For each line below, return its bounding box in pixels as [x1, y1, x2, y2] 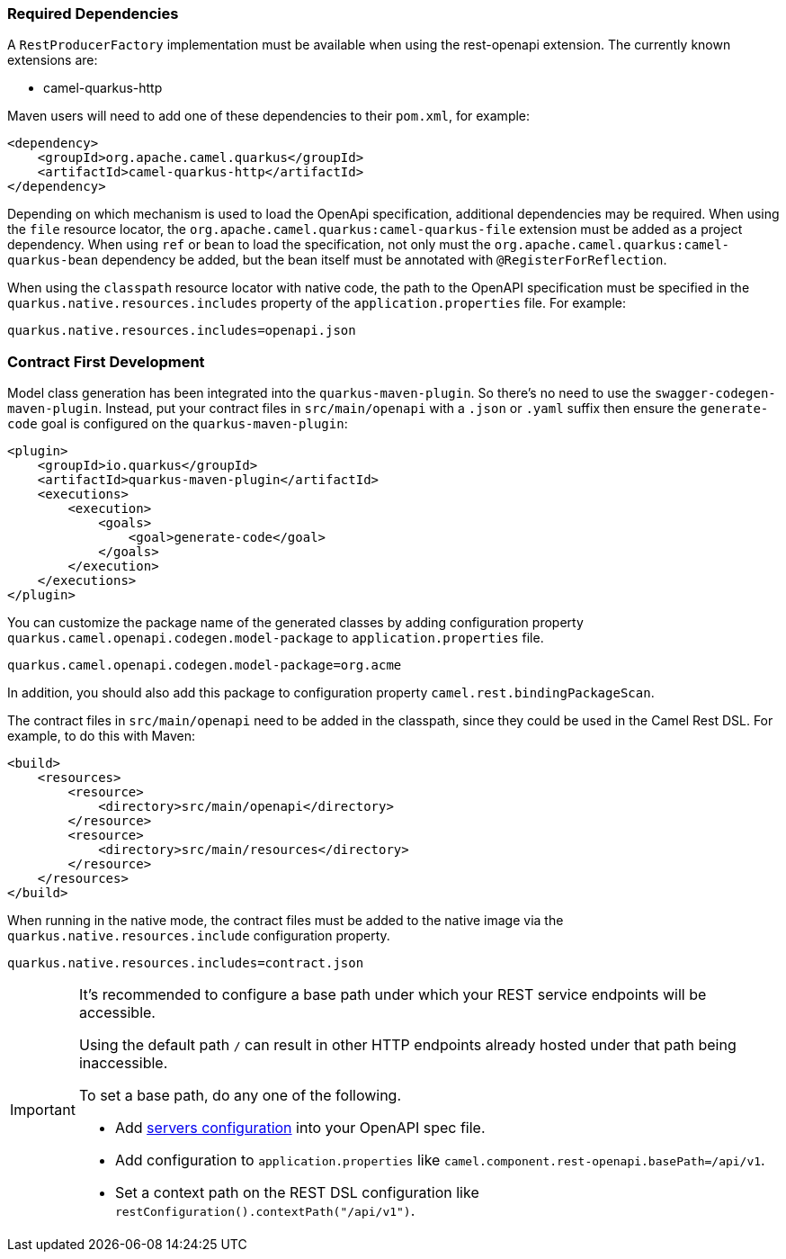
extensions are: [7, 52, 98, 68]
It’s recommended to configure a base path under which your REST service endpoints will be [78, 985, 707, 1004]
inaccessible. [78, 1054, 168, 1073]
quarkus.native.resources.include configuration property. [7, 928, 390, 944]
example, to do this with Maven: [7, 728, 195, 744]
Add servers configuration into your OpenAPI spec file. [114, 1119, 486, 1138]
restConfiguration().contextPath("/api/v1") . [114, 1201, 415, 1220]
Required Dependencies [7, 4, 179, 22]
